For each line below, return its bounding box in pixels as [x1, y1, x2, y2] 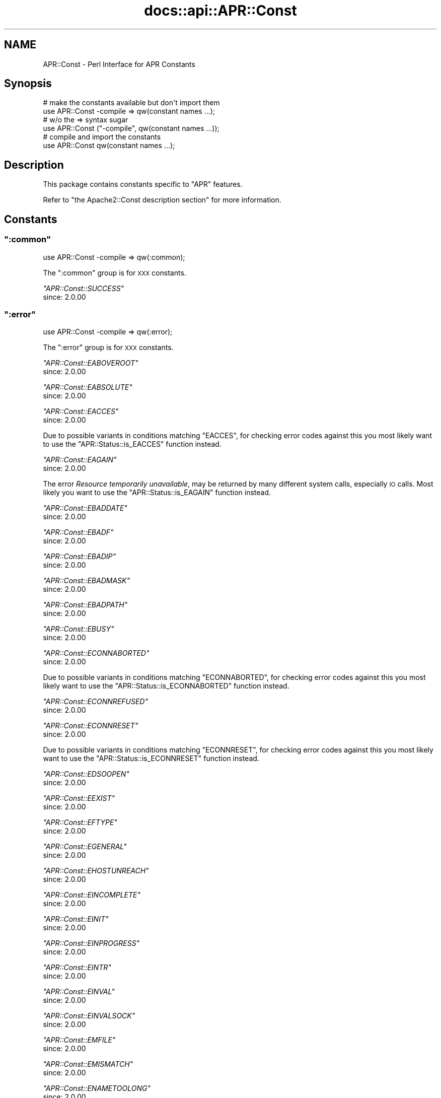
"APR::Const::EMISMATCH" [43, 1060, 133, 1069]
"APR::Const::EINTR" [43, 963, 111, 972]
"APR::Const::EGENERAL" [43, 842, 127, 851]
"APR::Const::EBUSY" [43, 625, 114, 634]
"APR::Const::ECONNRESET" [43, 721, 138, 730]
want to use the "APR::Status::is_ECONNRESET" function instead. [43, 754, 259, 763]
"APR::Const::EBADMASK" [43, 576, 130, 585]
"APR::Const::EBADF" [43, 528, 114, 537]
